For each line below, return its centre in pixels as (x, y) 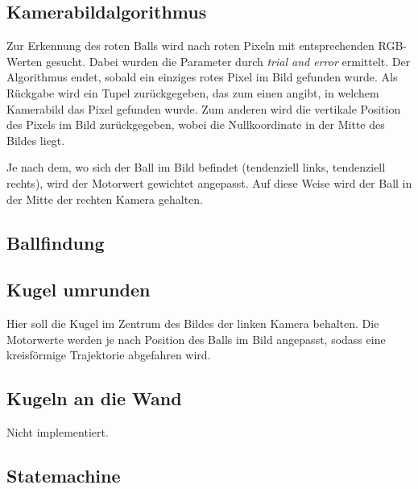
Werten (25, 61)
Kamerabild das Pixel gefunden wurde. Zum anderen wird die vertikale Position (204, 108)
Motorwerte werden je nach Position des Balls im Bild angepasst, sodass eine (196, 339)
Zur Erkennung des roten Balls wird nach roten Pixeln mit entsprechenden (190, 46)
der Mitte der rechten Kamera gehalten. (105, 199)
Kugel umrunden (79, 290)
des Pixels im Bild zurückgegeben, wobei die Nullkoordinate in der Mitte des (196, 124)
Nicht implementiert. (58, 432)
